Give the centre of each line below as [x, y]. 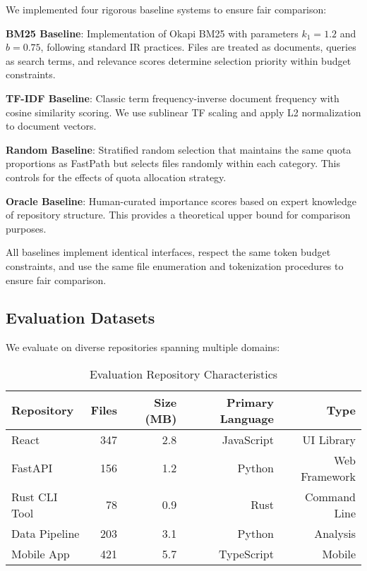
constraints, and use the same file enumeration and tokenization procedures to [175, 265]
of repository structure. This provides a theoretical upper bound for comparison [178, 215]
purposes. [26, 228]
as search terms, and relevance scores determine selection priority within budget [179, 60]
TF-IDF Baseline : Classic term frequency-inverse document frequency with [173, 98]
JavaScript [248, 439]
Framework [328, 476]
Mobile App [41, 553]
